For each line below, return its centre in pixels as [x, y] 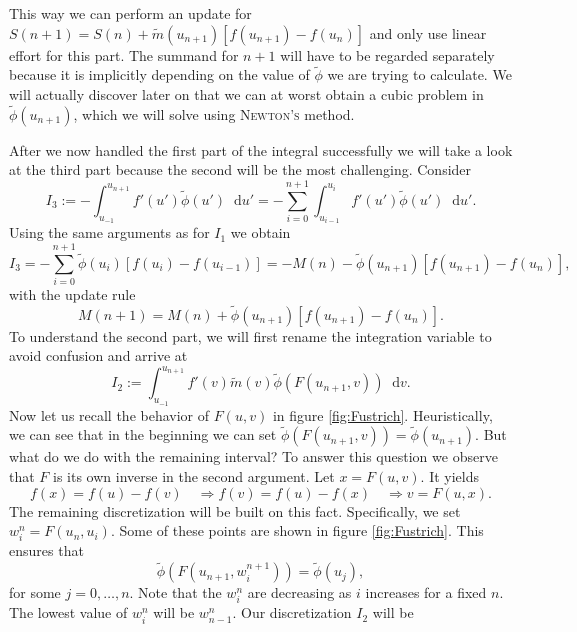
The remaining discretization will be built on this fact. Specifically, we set [235, 510]
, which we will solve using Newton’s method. [214, 113]
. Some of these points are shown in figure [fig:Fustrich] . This [297, 530]
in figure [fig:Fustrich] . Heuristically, [382, 414]
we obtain [260, 232]
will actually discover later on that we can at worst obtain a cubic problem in [246, 94]
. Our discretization [292, 612]
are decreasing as [299, 592]
